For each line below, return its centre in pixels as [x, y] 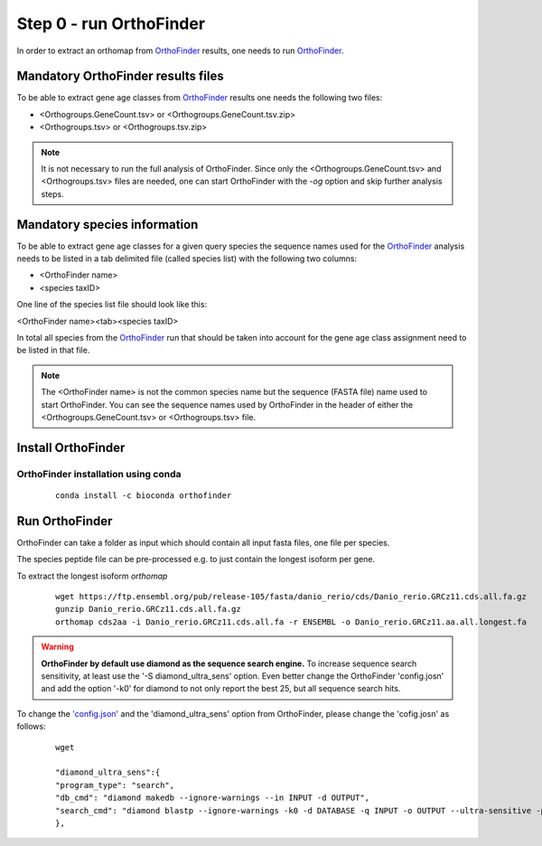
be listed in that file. [53, 350]
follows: [31, 727]
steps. [52, 193]
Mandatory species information [107, 225]
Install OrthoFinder [71, 447]
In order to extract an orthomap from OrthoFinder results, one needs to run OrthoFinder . [180, 51]
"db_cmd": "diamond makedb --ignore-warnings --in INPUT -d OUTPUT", [213, 798]
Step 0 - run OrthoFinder [111, 23]
